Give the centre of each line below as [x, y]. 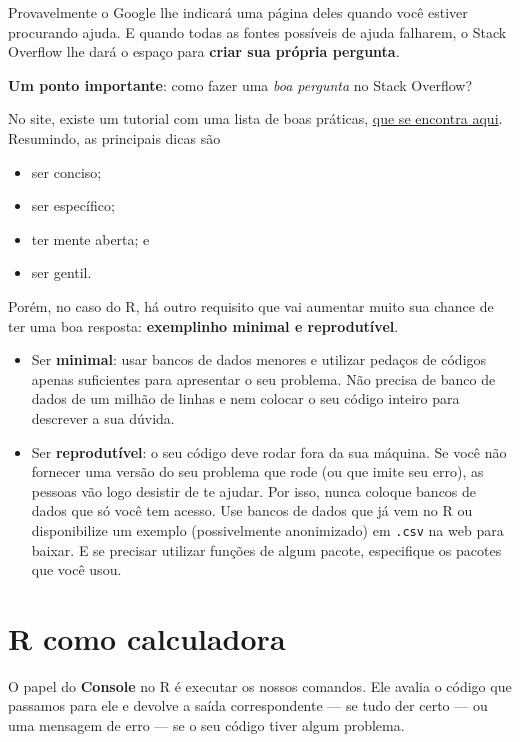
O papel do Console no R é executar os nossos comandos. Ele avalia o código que [260, 685]
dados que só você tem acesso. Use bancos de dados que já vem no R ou [252, 510]
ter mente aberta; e [90, 238]
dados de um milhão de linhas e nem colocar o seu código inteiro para [245, 398]
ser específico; [73, 205]
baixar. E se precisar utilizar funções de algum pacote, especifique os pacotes [266, 549]
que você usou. [76, 569]
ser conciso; [66, 171]
